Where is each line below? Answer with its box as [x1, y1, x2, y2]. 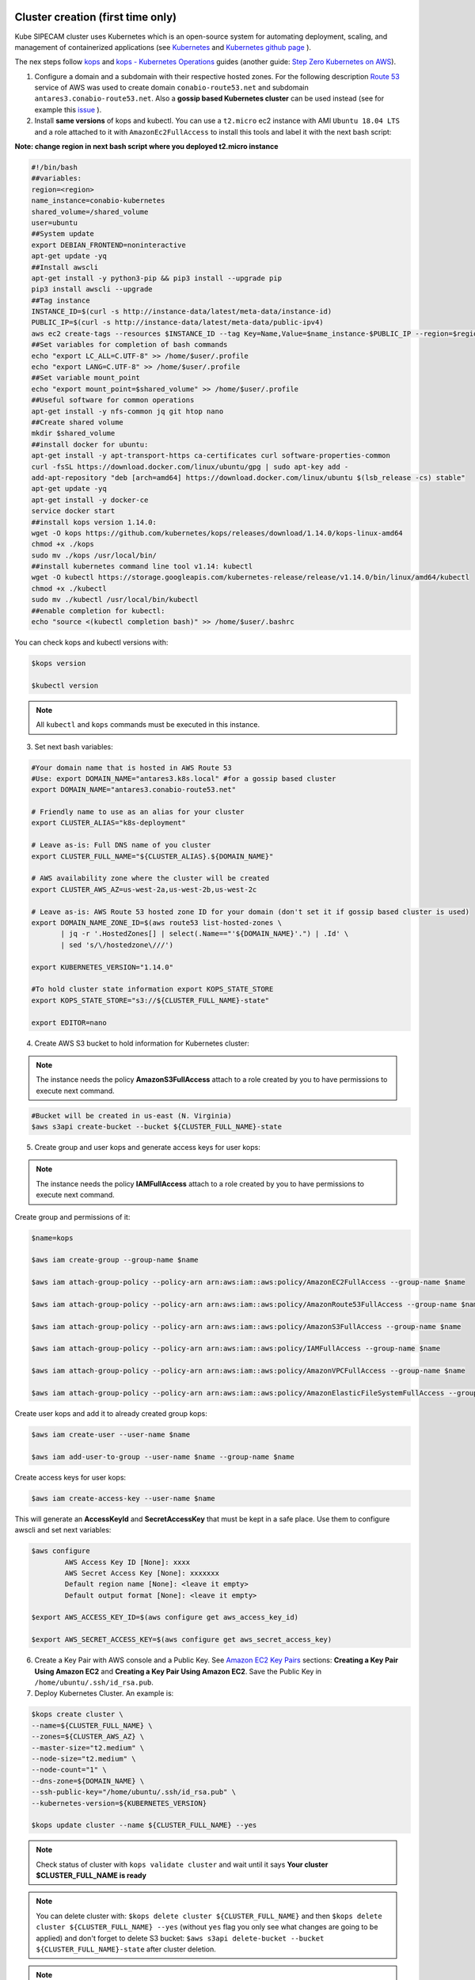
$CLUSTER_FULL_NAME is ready [36, 1871, 146, 1880]
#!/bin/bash [31, 163, 78, 172]
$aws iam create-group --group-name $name [31, 1255, 199, 1265]
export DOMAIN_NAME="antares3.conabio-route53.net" [31, 785, 237, 794]
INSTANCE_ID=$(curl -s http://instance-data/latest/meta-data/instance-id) [31, 307, 332, 316]
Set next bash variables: [34, 741, 114, 752]
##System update [31, 230, 95, 238]
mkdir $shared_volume [31, 428, 116, 438]
